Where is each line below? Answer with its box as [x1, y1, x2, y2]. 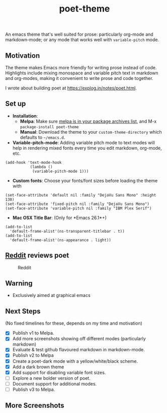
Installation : [12, 113, 38, 119]
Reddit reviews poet [5, 251, 69, 260]
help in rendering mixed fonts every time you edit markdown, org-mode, [12, 145, 162, 151]
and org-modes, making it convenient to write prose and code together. [5, 75, 153, 81]
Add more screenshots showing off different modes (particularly [12, 336, 146, 342]
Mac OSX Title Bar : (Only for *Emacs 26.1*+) [12, 215, 107, 221]
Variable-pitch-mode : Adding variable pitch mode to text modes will [12, 139, 155, 146]
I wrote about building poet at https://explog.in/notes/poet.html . [5, 85, 137, 91]
